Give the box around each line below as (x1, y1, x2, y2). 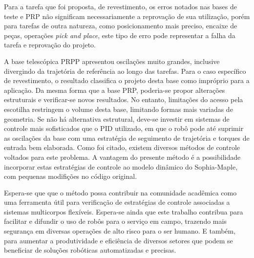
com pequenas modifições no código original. (4, 171, 137, 181)
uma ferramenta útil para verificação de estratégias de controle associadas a (4, 197, 230, 207)
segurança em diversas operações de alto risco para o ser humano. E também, (4, 226, 236, 236)
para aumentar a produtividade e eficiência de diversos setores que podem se (4, 235, 233, 245)
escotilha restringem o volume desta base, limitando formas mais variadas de (4, 104, 233, 114)
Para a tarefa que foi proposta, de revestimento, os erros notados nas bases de (4, 1, 237, 11)
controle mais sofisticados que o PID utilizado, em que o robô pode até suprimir (4, 123, 244, 133)
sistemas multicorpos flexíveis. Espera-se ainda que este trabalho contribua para (4, 206, 243, 216)
